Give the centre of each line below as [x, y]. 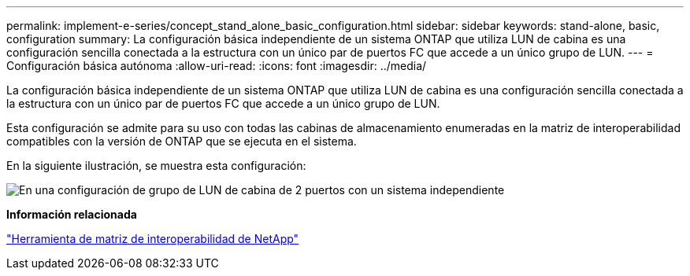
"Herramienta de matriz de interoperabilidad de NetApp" [153, 239]
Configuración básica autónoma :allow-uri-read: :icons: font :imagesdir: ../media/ [217, 66]
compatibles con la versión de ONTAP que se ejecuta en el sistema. [182, 141]
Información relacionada [72, 214]
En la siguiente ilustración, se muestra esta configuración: [156, 166]
